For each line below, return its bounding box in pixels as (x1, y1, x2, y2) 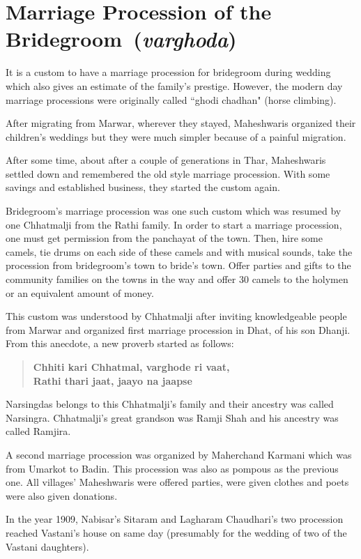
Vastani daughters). (6, 539, 89, 553)
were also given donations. (6, 488, 118, 503)
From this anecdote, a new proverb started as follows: (6, 336, 234, 351)
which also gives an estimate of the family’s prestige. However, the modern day (6, 78, 343, 93)
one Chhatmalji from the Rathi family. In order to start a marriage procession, (6, 217, 342, 231)
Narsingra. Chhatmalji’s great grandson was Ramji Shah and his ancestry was (6, 410, 339, 424)
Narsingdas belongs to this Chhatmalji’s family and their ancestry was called (6, 397, 334, 411)
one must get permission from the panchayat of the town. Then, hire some (6, 231, 323, 245)
